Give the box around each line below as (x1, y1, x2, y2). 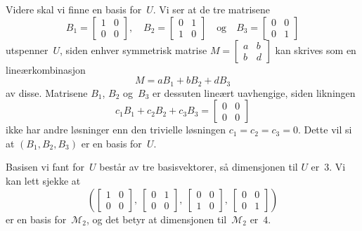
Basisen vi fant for (6, 159, 84, 174)
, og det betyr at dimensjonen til (86, 211, 227, 226)
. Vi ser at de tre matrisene (153, 2, 271, 16)
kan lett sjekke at (6, 173, 81, 188)
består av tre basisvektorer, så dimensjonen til (99, 159, 298, 174)
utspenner (6, 42, 49, 57)
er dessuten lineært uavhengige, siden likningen (153, 85, 356, 100)
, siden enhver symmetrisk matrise (59, 42, 207, 57)
